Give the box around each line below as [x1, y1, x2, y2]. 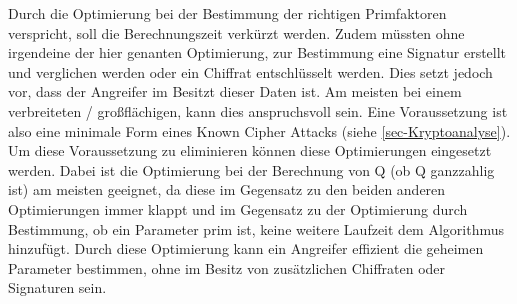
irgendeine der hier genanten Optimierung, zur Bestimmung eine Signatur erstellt [8, 42, 507, 63]
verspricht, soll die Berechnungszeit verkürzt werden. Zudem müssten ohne [8, 22, 465, 43]
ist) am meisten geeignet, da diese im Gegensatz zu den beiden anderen [8, 179, 446, 200]
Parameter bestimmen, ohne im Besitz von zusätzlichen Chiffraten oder [8, 257, 446, 278]
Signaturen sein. [8, 277, 107, 298]
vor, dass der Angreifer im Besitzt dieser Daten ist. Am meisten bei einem [8, 81, 462, 102]
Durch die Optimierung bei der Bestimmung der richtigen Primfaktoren [8, 3, 447, 23]
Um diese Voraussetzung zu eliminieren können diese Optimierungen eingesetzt [8, 140, 492, 161]
